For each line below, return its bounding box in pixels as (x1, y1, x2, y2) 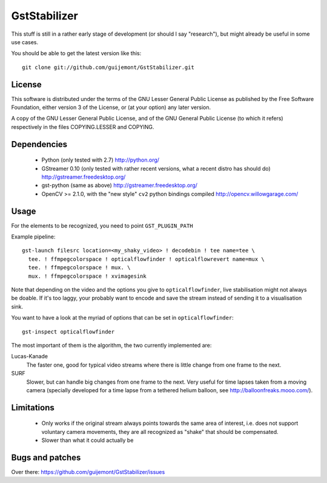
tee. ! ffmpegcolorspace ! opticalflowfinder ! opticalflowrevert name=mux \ (28, 255, 265, 263)
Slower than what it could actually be (41, 436, 134, 444)
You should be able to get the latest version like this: (11, 50, 142, 57)
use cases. (11, 38, 39, 45)
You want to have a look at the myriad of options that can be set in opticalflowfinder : (11, 314, 234, 321)
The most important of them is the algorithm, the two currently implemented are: (11, 341, 212, 349)
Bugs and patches (11, 452, 81, 462)
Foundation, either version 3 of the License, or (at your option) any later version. (11, 103, 211, 111)
